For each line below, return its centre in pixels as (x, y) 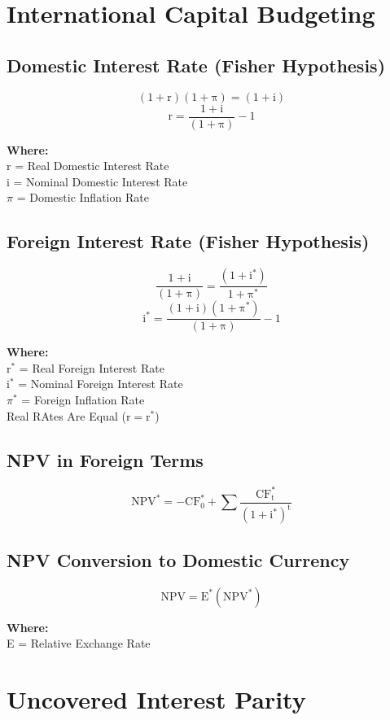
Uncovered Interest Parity (156, 698)
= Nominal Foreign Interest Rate (101, 384)
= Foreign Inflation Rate (83, 400)
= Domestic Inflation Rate (83, 197)
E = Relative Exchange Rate (79, 643)
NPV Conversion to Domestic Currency (178, 559)
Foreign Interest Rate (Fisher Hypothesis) (188, 241)
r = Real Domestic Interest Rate (88, 166)
